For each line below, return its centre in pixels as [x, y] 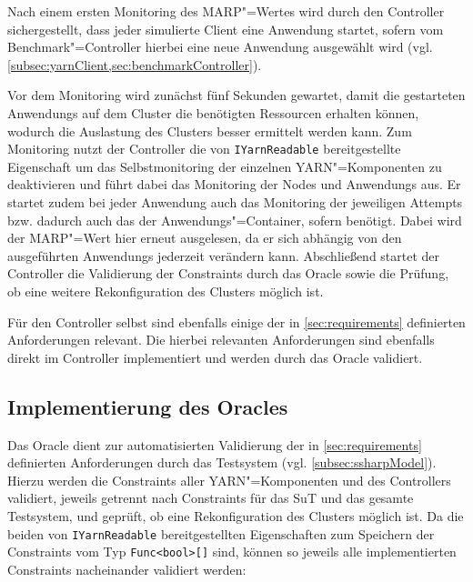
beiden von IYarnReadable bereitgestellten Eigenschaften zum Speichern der [221, 533]
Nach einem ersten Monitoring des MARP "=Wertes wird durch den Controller [226, 11]
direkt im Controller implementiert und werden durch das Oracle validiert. [215, 357]
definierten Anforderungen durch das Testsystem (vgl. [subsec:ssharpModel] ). [222, 462]
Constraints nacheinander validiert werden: [127, 569]
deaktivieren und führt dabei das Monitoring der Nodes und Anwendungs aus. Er [234, 184]
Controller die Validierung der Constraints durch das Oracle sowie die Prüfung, [228, 273]
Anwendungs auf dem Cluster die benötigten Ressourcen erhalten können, [213, 112]
